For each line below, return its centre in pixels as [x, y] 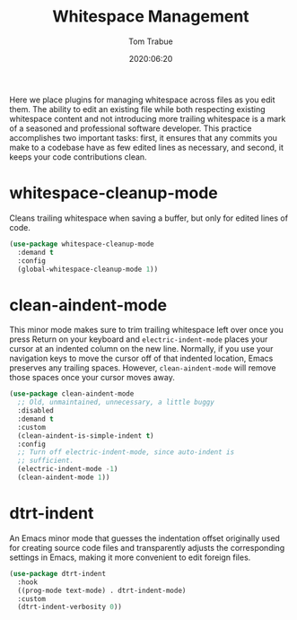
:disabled [35, 411]
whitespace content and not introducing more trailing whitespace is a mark [148, 118]
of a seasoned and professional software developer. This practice [131, 128]
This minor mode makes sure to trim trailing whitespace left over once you [147, 330]
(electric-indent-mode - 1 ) [68, 469]
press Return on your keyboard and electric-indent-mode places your [139, 339]
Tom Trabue [151, 41]
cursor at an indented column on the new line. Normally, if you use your [141, 349]
